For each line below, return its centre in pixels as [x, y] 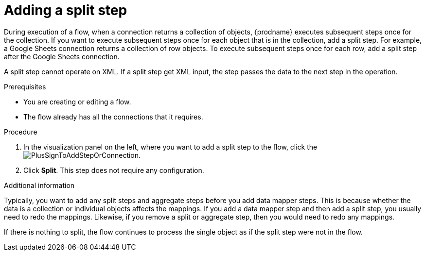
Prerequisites [25, 86]
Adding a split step [66, 10]
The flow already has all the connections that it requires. [113, 117]
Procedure [21, 132]
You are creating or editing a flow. [77, 102]
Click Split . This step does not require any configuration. [114, 170]
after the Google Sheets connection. [62, 56]
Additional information [39, 185]
